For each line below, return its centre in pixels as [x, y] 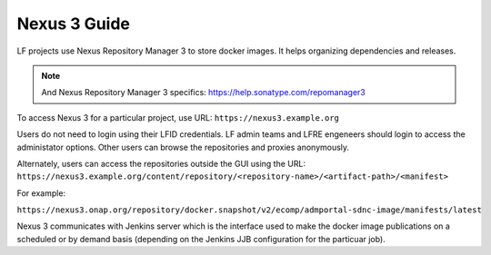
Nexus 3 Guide [74, 24]
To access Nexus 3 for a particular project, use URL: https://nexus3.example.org [178, 117]
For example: [41, 193]
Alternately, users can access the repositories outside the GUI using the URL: [161, 163]
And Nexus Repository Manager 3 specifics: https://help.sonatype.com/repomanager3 [203, 93]
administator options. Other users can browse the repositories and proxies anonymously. [183, 147]
